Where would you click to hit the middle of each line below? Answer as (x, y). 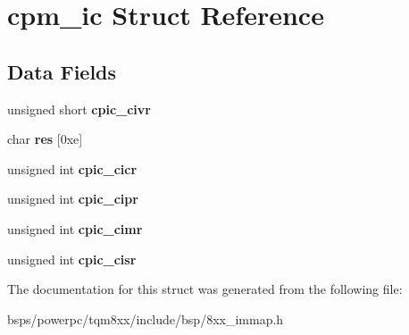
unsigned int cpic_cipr (73, 199)
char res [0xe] (45, 139)
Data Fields (62, 71)
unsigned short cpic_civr (79, 109)
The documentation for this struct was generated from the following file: (205, 289)
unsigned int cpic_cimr (75, 228)
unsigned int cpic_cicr (72, 168)
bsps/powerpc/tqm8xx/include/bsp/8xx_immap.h (146, 318)
